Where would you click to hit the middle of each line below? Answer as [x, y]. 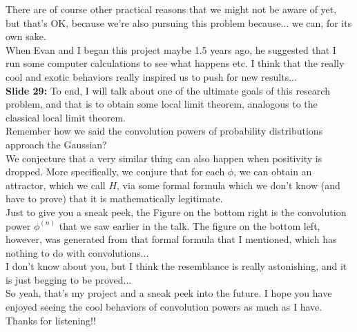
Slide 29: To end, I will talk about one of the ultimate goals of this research [168, 90]
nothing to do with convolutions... [77, 252]
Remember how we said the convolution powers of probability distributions [164, 131]
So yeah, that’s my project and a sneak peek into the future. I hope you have [169, 293]
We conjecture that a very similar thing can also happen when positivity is [164, 158]
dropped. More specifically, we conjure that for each [115, 172]
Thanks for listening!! [51, 320]
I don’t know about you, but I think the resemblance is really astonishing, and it [176, 266]
